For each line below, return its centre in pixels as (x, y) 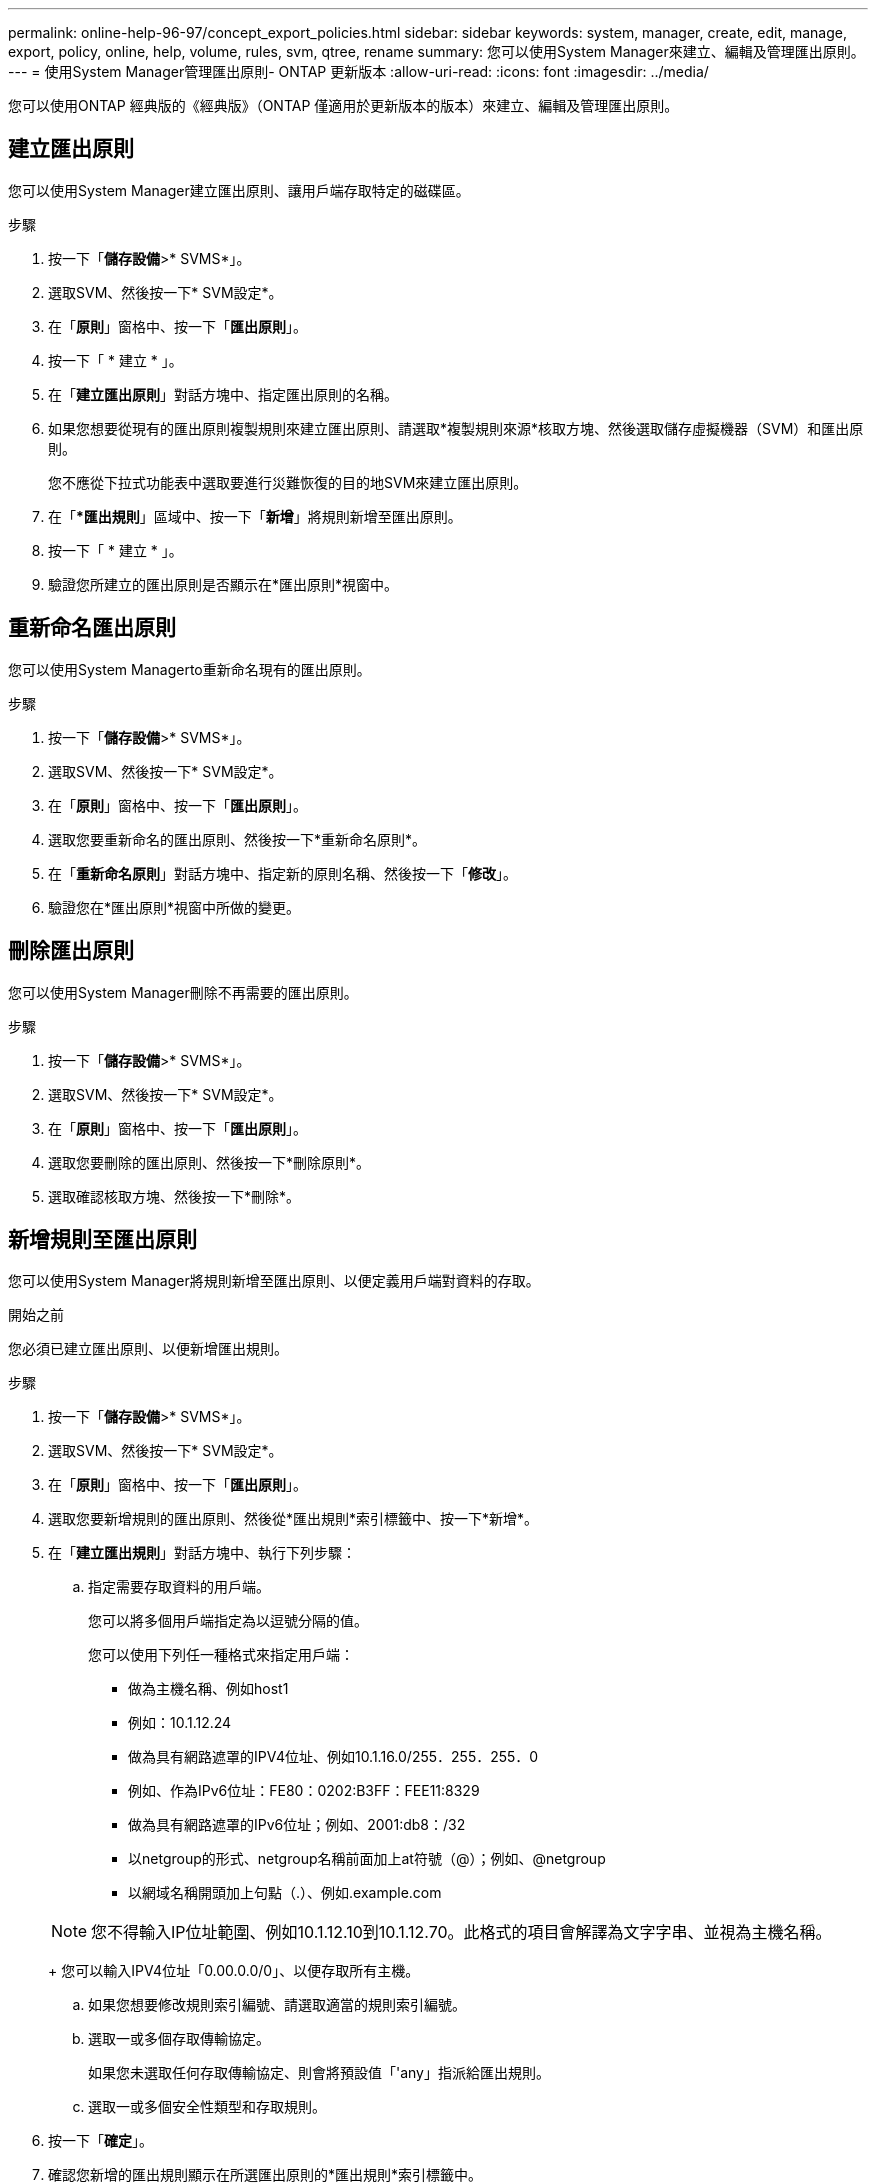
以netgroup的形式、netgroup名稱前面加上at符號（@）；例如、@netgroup (367, 1859)
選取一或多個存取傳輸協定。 (179, 2039)
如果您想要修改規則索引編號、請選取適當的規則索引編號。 (277, 2005)
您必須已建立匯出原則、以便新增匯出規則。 (148, 1349)
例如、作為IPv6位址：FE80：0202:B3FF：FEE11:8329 (304, 1791)
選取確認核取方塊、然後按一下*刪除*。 (174, 1196)
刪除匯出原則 (71, 951)
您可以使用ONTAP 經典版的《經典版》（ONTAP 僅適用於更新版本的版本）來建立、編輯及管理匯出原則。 (343, 105)
